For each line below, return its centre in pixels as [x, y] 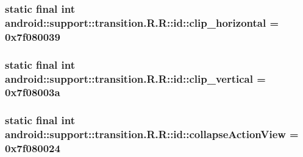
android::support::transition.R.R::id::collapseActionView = [152, 134]
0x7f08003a [33, 92]
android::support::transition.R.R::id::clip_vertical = [135, 78]
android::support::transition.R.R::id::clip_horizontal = [142, 22]
